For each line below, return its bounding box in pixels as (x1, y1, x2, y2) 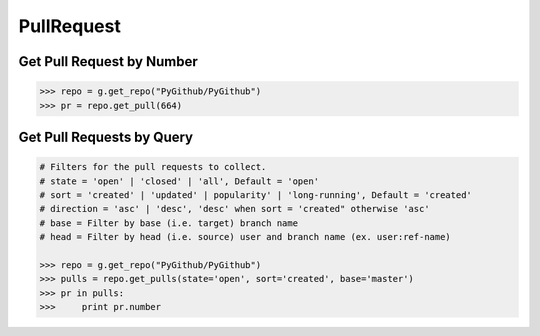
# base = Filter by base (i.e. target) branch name (39, 217, 299, 229)
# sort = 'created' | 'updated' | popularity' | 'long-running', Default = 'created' (39, 189, 472, 200)
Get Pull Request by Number (18, 53, 199, 70)
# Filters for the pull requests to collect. (39, 161, 267, 173)
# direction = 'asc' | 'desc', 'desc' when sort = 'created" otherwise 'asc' (39, 203, 430, 215)
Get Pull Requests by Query (18, 128, 194, 145)
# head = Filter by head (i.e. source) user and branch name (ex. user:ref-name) (39, 231, 452, 243)
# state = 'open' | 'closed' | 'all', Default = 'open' (39, 175, 320, 187)
